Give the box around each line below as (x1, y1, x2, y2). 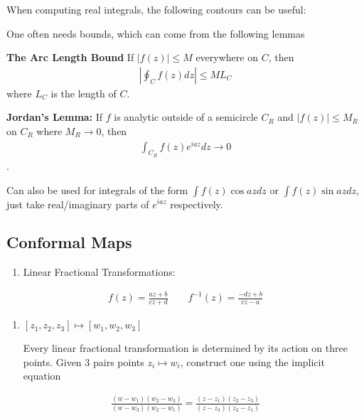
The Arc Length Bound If (6, 50, 134, 65)
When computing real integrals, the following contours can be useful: (6, 2, 306, 16)
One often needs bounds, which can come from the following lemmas (6, 26, 305, 41)
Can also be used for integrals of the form (6, 182, 188, 197)
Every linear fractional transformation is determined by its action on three (23, 341, 348, 355)
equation (23, 368, 61, 383)
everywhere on (196, 50, 258, 65)
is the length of (50, 85, 117, 100)
